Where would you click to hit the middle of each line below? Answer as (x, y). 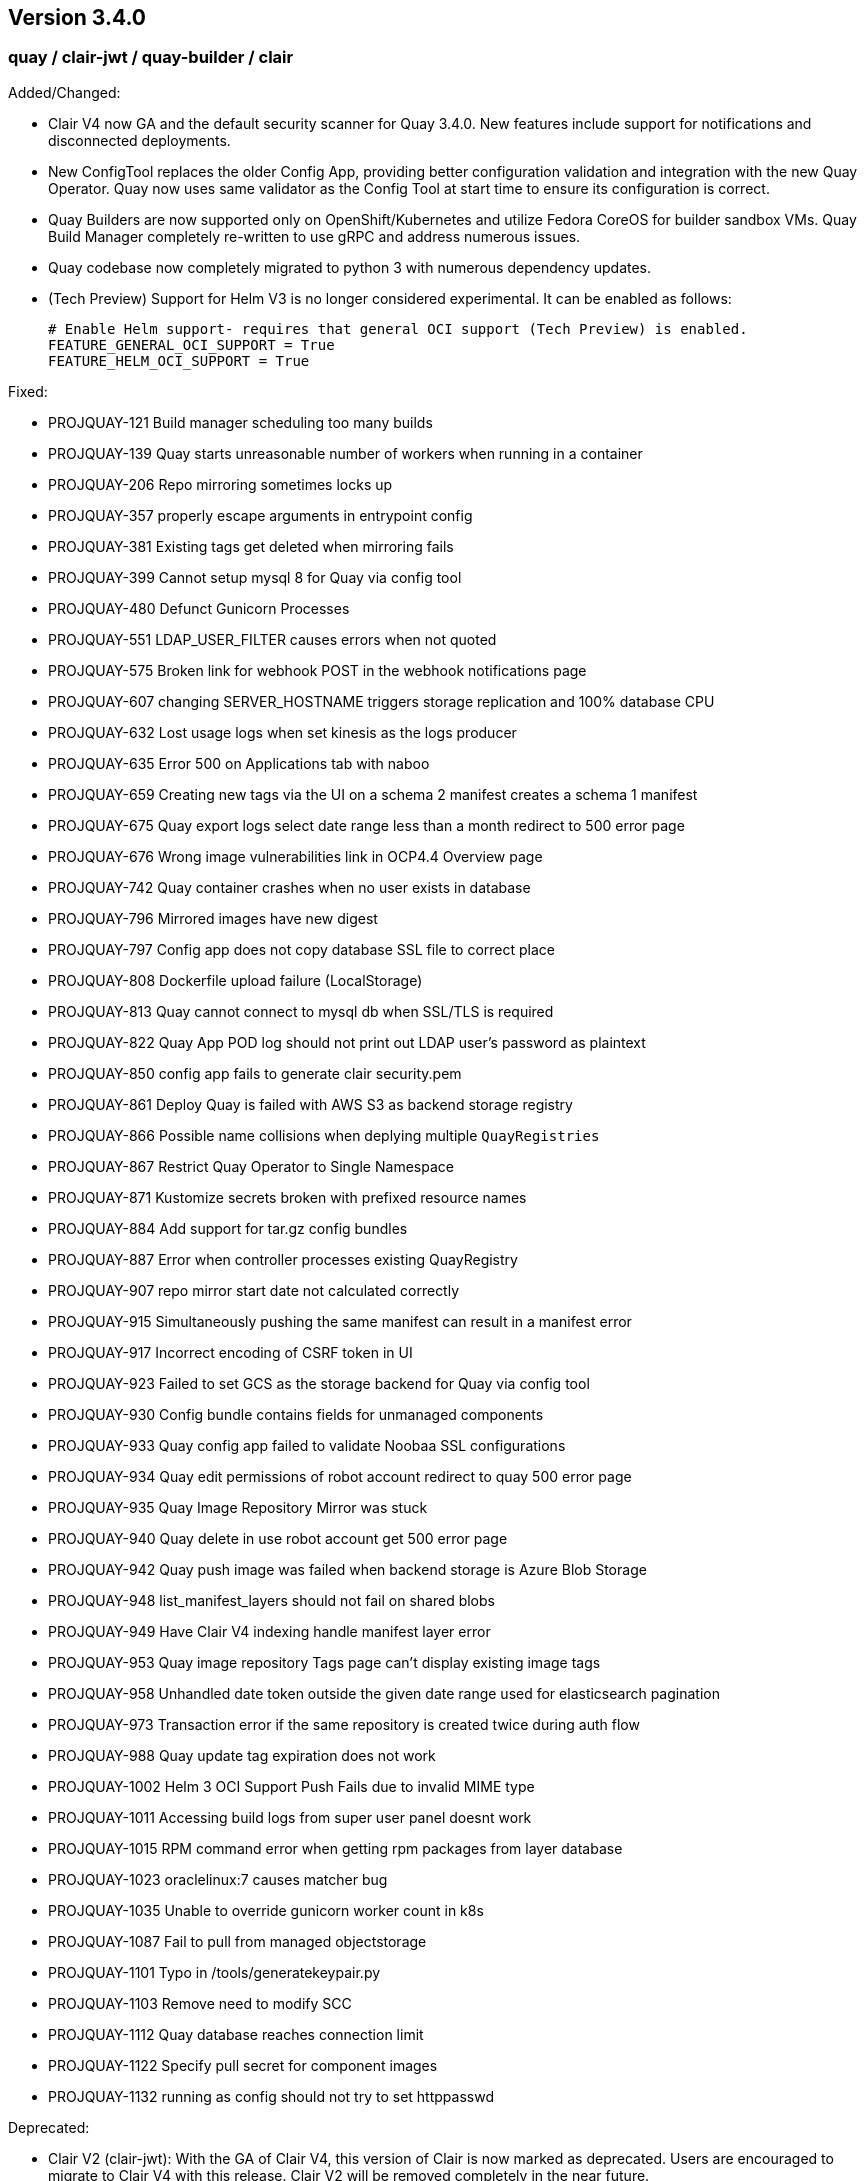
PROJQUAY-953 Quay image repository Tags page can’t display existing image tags (324, 1662)
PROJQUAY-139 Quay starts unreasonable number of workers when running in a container (345, 453)
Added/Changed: (64, 92)
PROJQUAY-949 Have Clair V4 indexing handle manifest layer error (269, 1631)
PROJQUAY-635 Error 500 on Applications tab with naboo (239, 763)
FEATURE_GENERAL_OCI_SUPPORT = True (191, 344)
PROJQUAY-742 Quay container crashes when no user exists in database (289, 887)
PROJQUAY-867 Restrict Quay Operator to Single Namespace (251, 1166)
